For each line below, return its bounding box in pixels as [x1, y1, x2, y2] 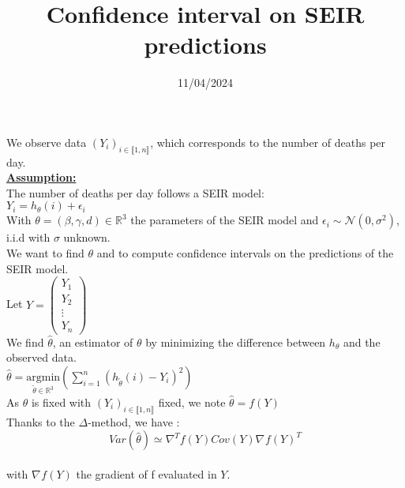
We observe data [6, 133, 87, 150]
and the [343, 333, 381, 350]
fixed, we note [158, 393, 226, 410]
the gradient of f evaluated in [76, 465, 217, 482]
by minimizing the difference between [145, 333, 326, 350]
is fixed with [31, 393, 92, 410]
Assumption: [6, 169, 77, 186]
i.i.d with [6, 229, 51, 246]
